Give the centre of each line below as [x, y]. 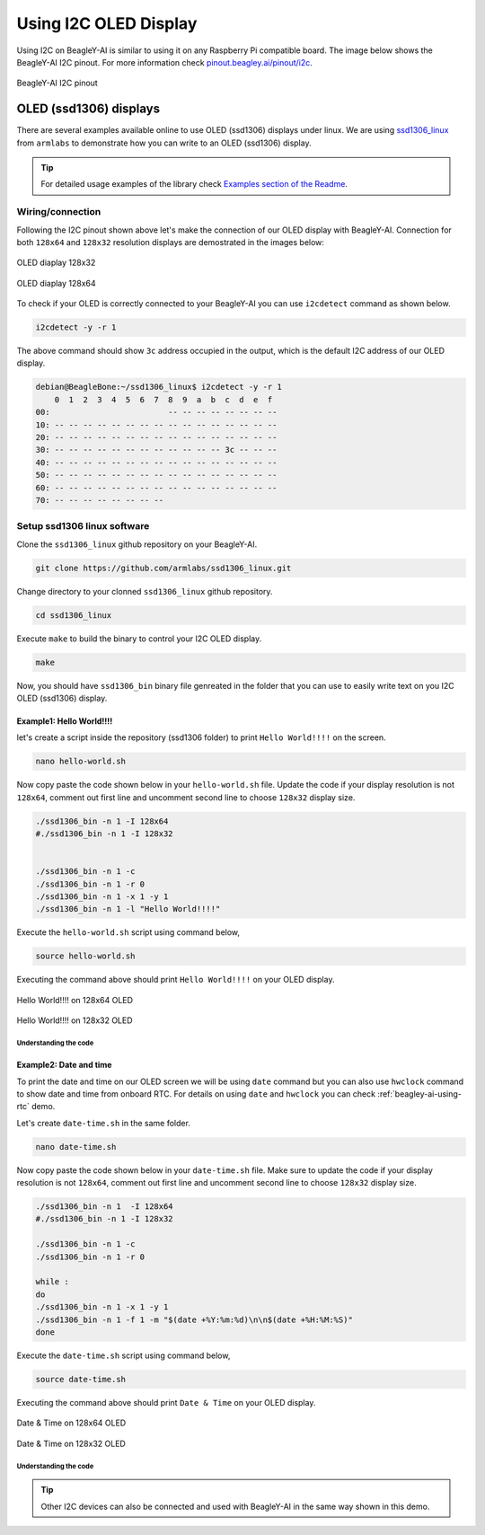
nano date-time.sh [76, 1147]
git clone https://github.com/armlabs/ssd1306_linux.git [163, 568]
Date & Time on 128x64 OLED [71, 1423]
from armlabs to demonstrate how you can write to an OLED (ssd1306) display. [164, 143]
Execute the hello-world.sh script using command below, [128, 932]
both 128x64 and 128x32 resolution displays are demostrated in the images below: [171, 242]
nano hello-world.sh [80, 762]
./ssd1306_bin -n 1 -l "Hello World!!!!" [128, 909]
